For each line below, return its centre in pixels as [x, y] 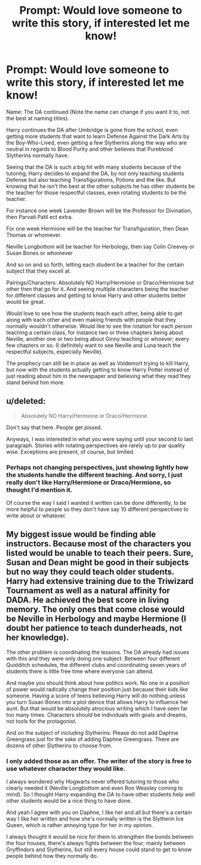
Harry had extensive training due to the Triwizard [100, 581]
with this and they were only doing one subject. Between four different [93, 659]
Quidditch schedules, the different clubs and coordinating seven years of [96, 665]
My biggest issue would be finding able [81, 535]
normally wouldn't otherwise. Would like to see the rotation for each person [99, 326]
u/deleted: [26, 401]
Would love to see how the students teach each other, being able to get [94, 313]
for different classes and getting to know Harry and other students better [96, 295]
